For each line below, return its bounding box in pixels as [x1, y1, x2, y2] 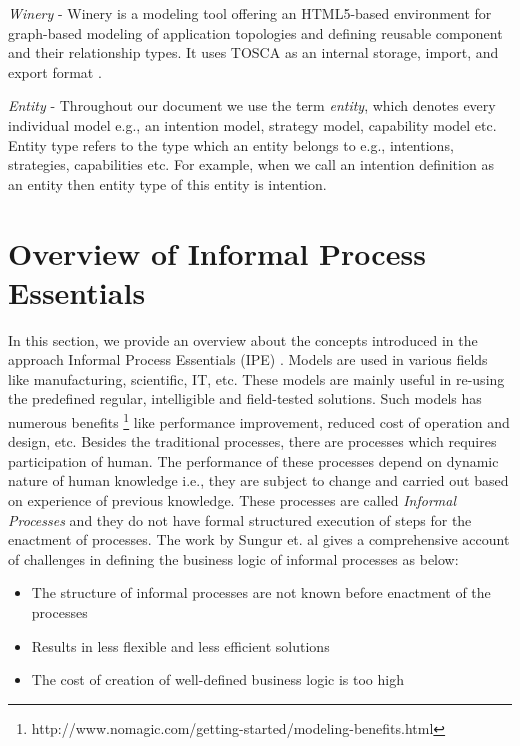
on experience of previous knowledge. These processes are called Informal [8, 490, 457, 511]
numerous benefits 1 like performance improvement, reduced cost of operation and [8, 409, 510, 432]
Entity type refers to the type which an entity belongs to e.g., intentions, [8, 134, 454, 155]
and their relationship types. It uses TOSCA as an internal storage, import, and [8, 42, 499, 63]
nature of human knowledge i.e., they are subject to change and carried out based [8, 470, 509, 491]
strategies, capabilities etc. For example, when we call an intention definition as [8, 154, 494, 175]
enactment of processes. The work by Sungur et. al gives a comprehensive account [8, 529, 510, 550]
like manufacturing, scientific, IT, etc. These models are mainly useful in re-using [8, 368, 505, 389]
